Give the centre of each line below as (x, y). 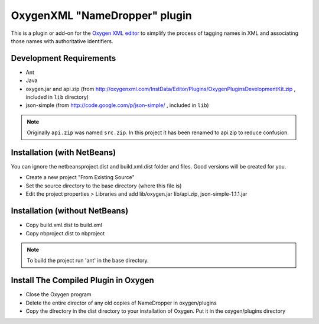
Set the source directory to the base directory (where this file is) (104, 186)
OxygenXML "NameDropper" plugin (101, 15)
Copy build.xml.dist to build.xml (64, 225)
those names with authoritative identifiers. (62, 41)
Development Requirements (64, 58)
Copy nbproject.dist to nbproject (65, 233)
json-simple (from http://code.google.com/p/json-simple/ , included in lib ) (117, 105)
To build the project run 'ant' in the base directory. (88, 261)
